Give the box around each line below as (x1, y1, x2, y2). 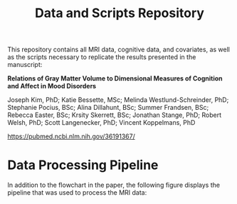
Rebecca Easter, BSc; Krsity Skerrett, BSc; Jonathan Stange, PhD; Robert (7, 111, 222, 119)
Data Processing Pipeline (7, 157, 159, 173)
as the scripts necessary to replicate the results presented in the (7, 53, 196, 61)
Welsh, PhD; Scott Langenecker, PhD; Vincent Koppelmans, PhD (7, 118, 196, 127)
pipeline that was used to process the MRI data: (7, 188, 147, 197)
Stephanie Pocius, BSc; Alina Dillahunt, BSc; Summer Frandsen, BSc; (7, 103, 209, 112)
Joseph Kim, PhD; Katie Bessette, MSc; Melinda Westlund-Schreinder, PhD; (7, 96, 229, 104)
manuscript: (7, 61, 43, 69)
